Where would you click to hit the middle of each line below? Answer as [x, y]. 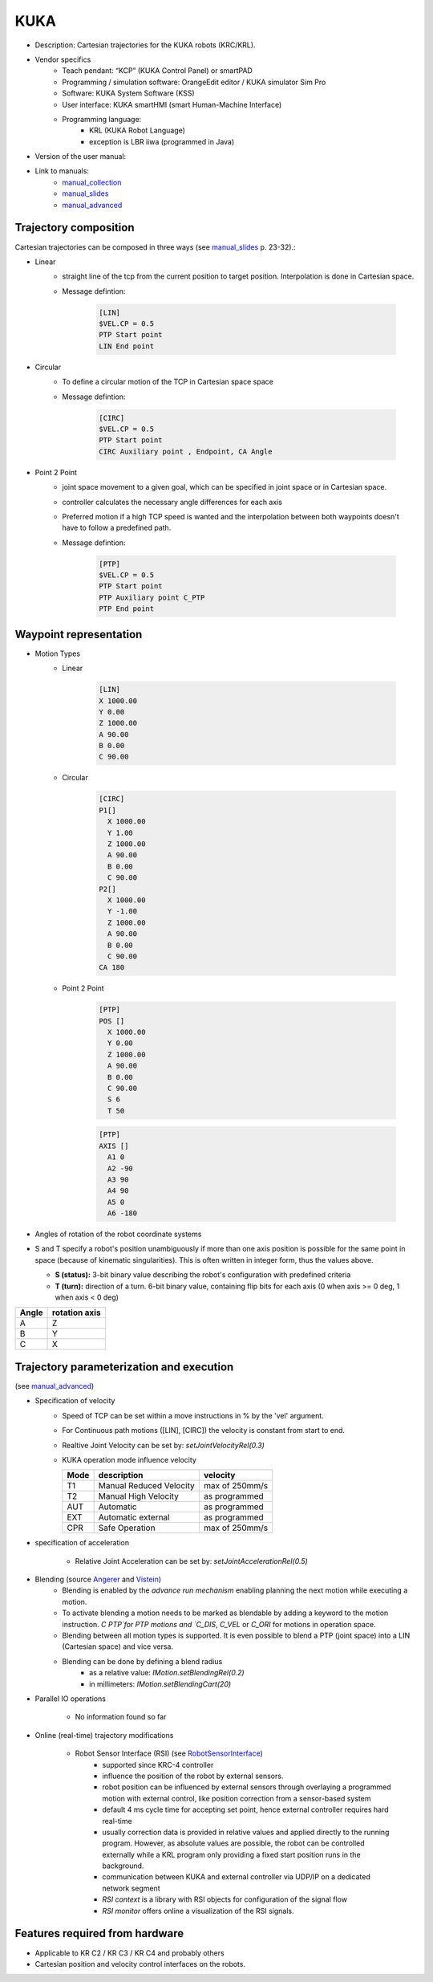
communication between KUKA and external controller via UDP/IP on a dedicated [236, 1877]
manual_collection [92, 182]
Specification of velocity [75, 1401]
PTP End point [127, 609]
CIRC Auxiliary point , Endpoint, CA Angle [186, 451]
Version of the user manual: [81, 157]
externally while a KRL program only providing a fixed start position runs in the [231, 1854]
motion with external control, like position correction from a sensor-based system [237, 1798]
